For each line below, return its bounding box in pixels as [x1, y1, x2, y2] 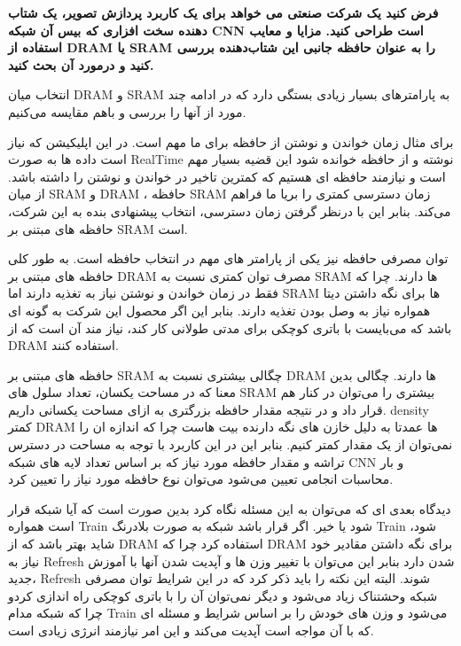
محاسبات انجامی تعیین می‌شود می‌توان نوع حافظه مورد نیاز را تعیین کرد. [8, 470, 394, 488]
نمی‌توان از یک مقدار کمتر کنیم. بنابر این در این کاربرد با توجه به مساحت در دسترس [8, 435, 453, 454]
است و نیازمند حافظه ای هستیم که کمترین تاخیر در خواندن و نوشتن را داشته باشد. [8, 167, 446, 185]
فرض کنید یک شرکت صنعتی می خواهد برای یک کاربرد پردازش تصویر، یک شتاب [8, 4, 439, 21]
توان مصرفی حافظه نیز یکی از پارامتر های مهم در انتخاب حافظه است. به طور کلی [8, 249, 449, 268]
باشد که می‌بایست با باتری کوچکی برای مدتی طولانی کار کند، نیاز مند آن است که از [8, 318, 452, 337]
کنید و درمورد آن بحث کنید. [8, 55, 154, 74]
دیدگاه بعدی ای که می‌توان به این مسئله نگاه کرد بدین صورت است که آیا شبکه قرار [8, 499, 451, 518]
